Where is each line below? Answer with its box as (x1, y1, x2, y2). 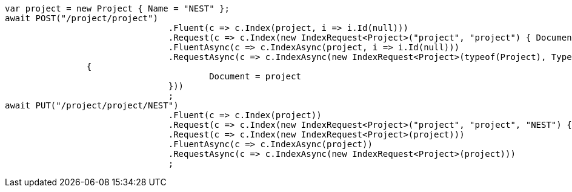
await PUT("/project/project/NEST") (5, 101, 179, 110)
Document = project (209, 71, 301, 81)
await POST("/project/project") (5, 13, 158, 23)
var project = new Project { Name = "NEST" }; (5, 4, 230, 13)
